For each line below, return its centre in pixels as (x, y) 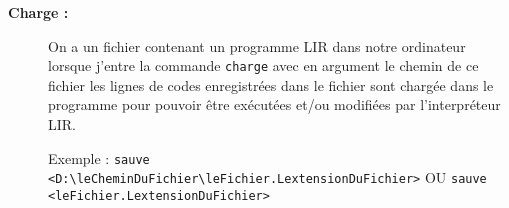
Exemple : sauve (99, 157)
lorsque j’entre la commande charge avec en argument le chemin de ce (263, 65)
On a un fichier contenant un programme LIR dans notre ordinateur (257, 45)
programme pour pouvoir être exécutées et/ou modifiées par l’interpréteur (274, 104)
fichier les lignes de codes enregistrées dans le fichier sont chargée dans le (271, 84)
